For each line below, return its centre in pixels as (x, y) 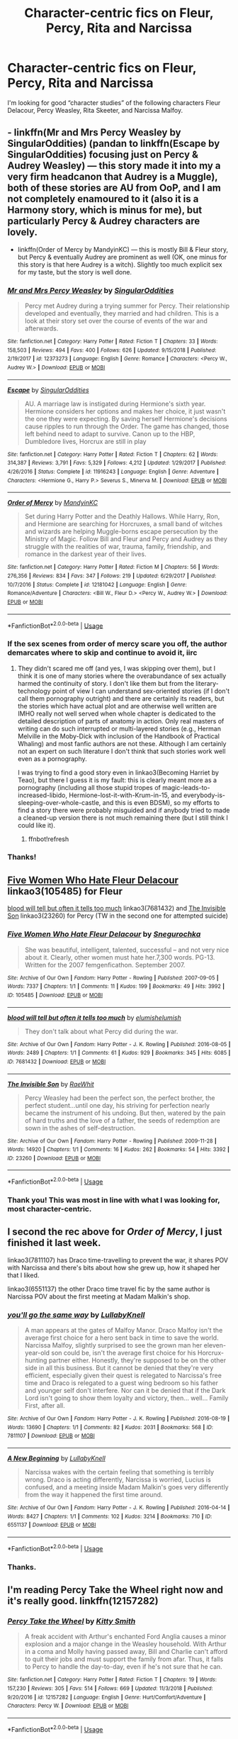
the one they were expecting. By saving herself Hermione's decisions (126, 418)
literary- (208, 683)
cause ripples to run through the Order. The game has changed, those (127, 426)
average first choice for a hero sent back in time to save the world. (121, 1338)
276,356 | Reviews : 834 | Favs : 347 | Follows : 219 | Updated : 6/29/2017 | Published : (112, 576)
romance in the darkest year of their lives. (85, 554)
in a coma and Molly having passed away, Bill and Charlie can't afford (126, 1652)
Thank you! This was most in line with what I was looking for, (114, 1200)
